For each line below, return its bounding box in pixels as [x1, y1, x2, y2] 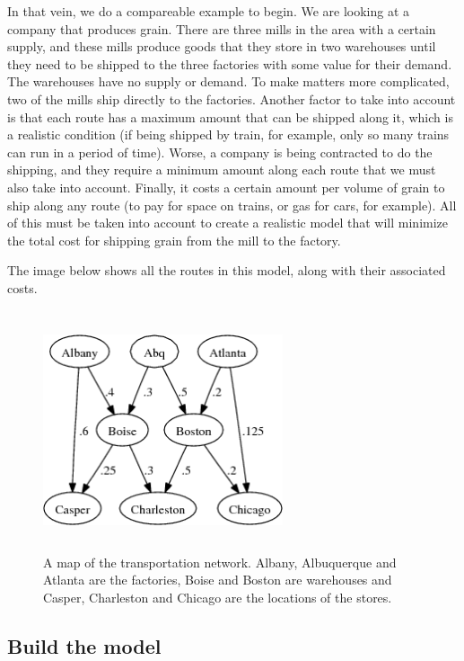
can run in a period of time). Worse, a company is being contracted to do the [7, 142, 433, 161]
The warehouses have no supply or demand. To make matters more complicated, [7, 72, 450, 91]
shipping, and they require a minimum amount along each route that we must [7, 160, 436, 179]
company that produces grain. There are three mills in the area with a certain [7, 19, 436, 38]
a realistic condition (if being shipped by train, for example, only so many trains [7, 125, 450, 144]
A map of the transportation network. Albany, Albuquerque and [43, 552, 397, 571]
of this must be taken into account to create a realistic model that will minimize [7, 213, 449, 232]
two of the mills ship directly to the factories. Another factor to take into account [7, 89, 456, 108]
